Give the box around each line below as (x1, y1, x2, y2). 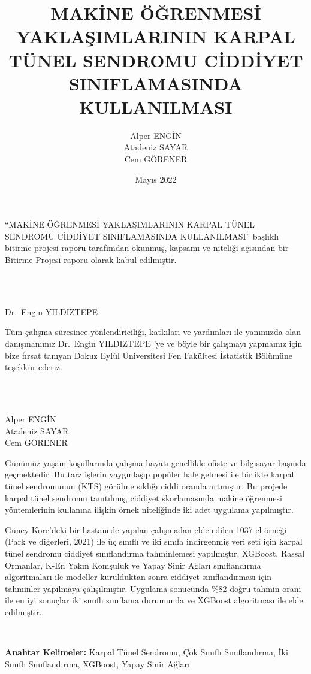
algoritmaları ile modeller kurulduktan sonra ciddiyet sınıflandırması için (5, 570, 272, 583)
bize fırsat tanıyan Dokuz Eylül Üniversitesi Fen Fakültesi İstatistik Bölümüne (5, 349, 292, 361)
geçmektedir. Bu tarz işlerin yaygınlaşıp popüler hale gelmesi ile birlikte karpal (5, 468, 294, 480)
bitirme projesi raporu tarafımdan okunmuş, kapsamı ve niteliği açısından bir (5, 241, 289, 254)
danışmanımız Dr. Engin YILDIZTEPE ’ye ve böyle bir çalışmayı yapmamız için (5, 337, 303, 349)
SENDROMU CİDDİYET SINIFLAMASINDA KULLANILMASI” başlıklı (5, 229, 279, 242)
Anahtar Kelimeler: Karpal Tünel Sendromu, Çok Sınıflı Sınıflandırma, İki (5, 646, 288, 658)
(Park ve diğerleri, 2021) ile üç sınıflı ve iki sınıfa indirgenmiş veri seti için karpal (5, 535, 303, 548)
